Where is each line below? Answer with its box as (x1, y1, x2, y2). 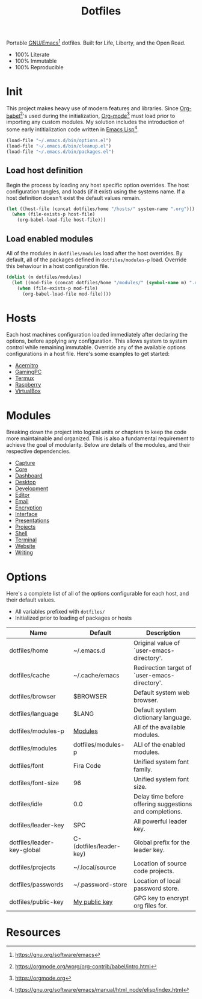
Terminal (14, 536, 37, 543)
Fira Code (73, 762, 101, 770)
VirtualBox (14, 387, 41, 395)
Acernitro (14, 362, 38, 369)
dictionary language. (133, 714, 192, 722)
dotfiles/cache (9, 671, 50, 680)
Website (14, 543, 36, 550)
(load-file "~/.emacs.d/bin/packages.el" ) (6, 149, 114, 155)
